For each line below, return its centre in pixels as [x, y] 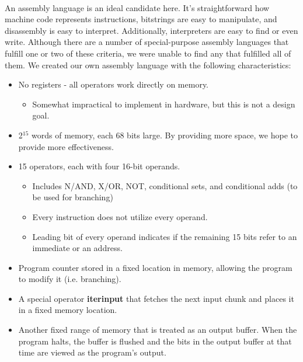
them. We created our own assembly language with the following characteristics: [148, 65]
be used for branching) [73, 197]
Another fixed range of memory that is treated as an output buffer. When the [158, 330]
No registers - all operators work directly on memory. [114, 84]
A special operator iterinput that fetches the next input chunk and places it [156, 298]
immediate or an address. [77, 248]
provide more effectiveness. [66, 146]
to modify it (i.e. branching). [70, 279]
